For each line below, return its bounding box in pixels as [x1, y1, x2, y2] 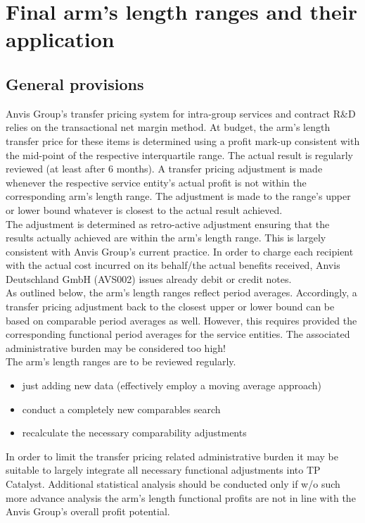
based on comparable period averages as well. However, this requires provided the [6, 313, 357, 327]
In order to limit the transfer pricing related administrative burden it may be [6, 448, 339, 463]
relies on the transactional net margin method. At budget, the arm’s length [6, 120, 331, 134]
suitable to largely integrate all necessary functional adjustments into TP [6, 462, 321, 477]
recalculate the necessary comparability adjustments [22, 425, 247, 440]
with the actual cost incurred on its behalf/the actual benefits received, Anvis [6, 258, 340, 272]
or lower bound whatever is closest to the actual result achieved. [6, 202, 283, 217]
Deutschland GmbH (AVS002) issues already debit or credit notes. [6, 271, 292, 286]
